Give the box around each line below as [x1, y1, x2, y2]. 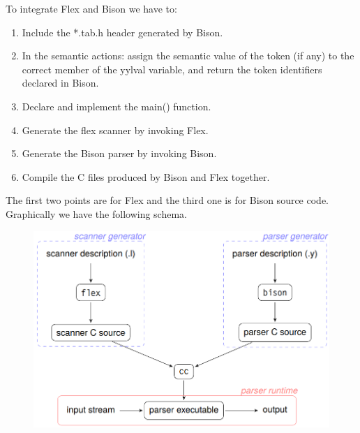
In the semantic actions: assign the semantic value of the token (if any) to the [22, 48, 354, 63]
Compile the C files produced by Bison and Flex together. [22, 169, 270, 184]
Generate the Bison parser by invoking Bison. [22, 146, 217, 161]
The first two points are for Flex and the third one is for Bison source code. [6, 193, 329, 207]
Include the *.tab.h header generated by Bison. [22, 24, 223, 39]
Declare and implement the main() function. [22, 98, 211, 113]
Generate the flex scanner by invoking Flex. [22, 122, 209, 137]
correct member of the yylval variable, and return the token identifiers [22, 61, 322, 76]
